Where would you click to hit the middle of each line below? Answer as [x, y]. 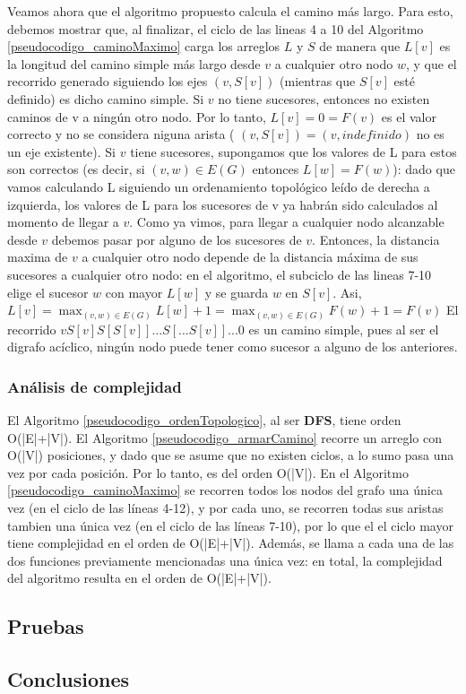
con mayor [134, 292]
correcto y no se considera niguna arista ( [121, 134]
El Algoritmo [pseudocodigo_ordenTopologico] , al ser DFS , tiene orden [204, 420]
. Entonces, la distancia [376, 239]
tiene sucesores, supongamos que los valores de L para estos [293, 151]
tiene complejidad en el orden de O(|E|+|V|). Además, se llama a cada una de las [231, 543]
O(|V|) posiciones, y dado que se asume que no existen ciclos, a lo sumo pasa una [231, 455]
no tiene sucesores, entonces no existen [324, 98]
